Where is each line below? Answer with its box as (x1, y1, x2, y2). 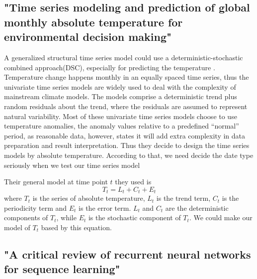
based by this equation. (41, 222, 112, 232)
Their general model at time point (4, 176, 108, 187)
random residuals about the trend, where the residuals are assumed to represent (4, 101, 248, 111)
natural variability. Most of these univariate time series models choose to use (4, 111, 237, 121)
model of (4, 222, 30, 232)
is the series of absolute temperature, (32, 193, 145, 203)
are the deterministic (165, 202, 229, 213)
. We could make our (189, 212, 253, 223)
